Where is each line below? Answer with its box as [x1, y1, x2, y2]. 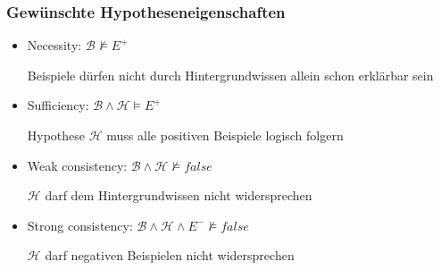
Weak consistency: [27, 156, 128, 174]
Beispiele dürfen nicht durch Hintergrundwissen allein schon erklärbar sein [27, 65, 434, 84]
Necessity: [27, 36, 82, 55]
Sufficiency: [27, 96, 89, 114]
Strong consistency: [27, 215, 133, 234]
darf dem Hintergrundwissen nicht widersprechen [45, 186, 312, 205]
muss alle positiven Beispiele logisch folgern [106, 126, 344, 144]
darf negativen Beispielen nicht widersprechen [45, 246, 295, 265]
